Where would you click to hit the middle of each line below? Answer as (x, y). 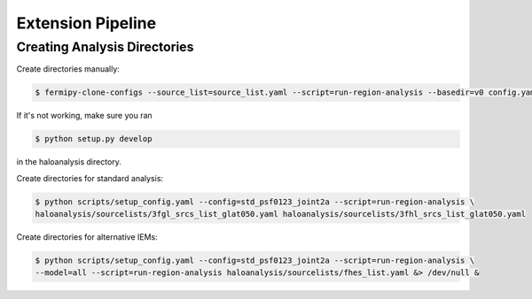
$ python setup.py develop (94, 139)
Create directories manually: (68, 69)
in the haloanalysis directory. (69, 162)
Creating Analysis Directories (105, 47)
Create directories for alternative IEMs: (87, 237)
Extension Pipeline (86, 23)
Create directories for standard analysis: (90, 178)
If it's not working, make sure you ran (84, 116)
